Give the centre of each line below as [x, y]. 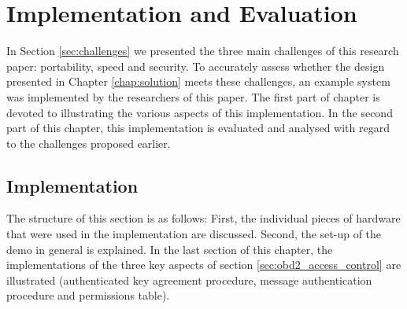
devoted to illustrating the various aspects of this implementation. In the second [200, 112]
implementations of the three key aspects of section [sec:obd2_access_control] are [204, 265]
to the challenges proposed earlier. [89, 143]
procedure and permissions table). [88, 295]
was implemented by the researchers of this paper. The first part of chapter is [193, 96]
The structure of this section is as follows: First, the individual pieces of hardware [203, 218]
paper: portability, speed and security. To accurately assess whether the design [196, 66]
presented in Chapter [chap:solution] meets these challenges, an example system [198, 81]
